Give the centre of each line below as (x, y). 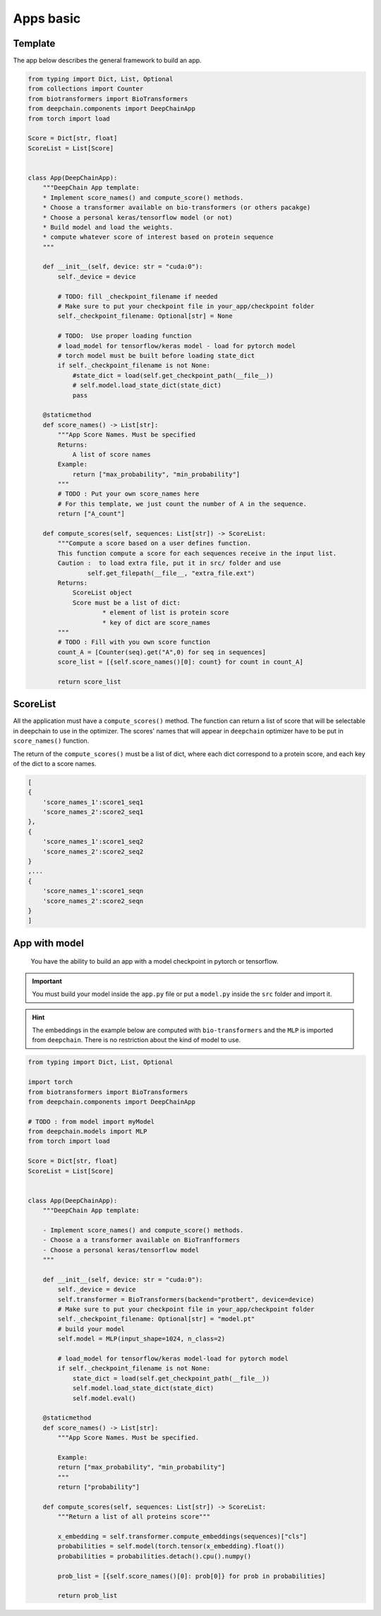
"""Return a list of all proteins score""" (134, 1517)
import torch (50, 1082)
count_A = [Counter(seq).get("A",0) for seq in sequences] (162, 652)
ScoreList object (102, 593)
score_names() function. (51, 741)
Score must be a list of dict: (127, 603)
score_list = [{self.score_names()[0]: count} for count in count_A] (180, 662)
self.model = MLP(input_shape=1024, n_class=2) (141, 1339)
